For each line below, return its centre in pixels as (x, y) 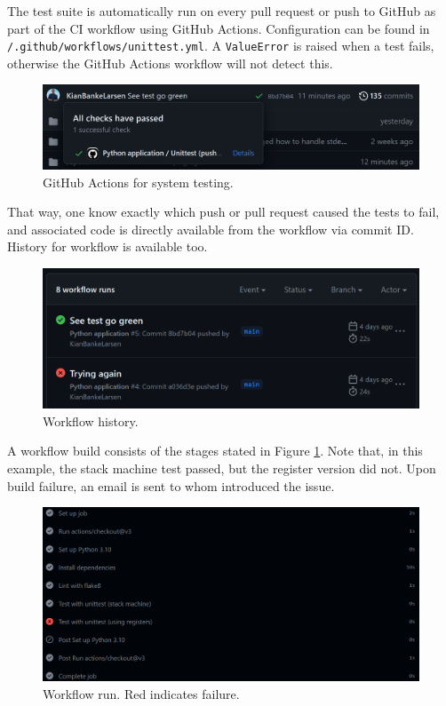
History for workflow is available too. (108, 246)
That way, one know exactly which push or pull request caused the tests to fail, (223, 212)
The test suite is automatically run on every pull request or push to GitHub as (222, 11)
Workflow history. (91, 420)
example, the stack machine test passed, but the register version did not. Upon (222, 468)
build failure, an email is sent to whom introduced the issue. (171, 485)
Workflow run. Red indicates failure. (141, 693)
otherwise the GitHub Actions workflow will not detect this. (170, 63)
